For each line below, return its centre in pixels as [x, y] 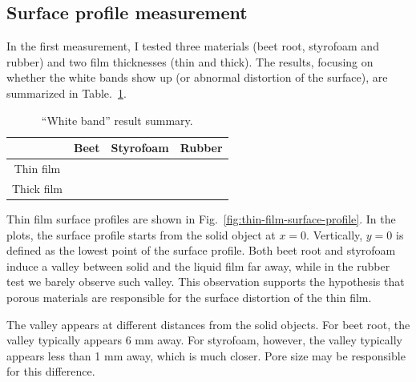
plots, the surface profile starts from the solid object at [141, 234]
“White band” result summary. [117, 120]
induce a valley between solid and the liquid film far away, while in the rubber [198, 265]
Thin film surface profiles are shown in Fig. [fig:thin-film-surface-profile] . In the [201, 218]
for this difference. [51, 371]
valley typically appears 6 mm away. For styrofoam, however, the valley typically [204, 340]
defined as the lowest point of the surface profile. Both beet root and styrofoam [201, 250]
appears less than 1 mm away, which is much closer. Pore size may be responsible [206, 355]
